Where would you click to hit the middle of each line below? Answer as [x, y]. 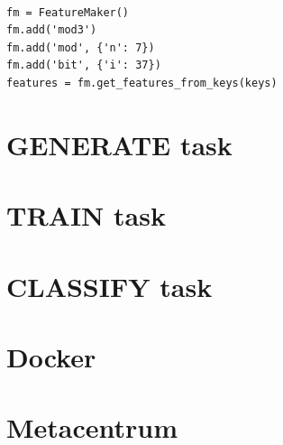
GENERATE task [119, 144]
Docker [51, 356]
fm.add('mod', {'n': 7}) [81, 47]
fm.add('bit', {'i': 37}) [84, 65]
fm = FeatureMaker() [68, 12]
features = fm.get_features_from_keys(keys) [142, 83]
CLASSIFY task [110, 286]
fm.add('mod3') [52, 30]
